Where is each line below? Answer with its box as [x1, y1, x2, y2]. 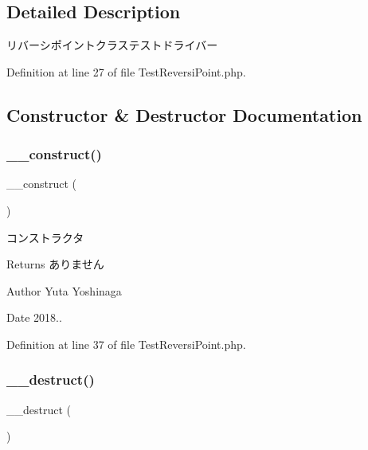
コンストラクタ [6, 229, 84, 245]
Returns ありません [6, 256, 104, 272]
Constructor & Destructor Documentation [6, 102, 362, 127]
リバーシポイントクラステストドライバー [6, 37, 218, 53]
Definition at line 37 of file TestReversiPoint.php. [6, 335, 246, 352]
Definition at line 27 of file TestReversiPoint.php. [6, 63, 246, 80]
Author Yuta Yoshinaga [6, 282, 122, 299]
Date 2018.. [6, 309, 62, 326]
